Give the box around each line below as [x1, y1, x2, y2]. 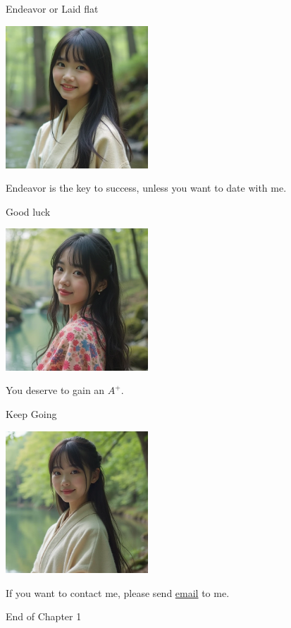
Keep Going [6, 407, 57, 421]
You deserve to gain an [6, 383, 105, 398]
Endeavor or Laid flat [6, 1, 99, 16]
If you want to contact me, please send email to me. [6, 585, 230, 600]
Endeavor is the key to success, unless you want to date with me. [6, 180, 287, 195]
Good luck [6, 204, 51, 218]
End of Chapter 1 [6, 609, 82, 624]
